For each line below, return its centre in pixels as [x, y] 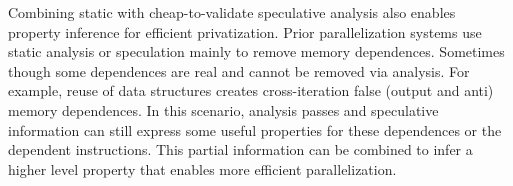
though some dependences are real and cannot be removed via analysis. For [239, 70]
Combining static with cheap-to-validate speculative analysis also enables [232, 12]
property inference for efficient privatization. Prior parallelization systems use [245, 31]
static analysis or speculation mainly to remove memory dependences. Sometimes [256, 51]
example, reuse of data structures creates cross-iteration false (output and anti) [251, 90]
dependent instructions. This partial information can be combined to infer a [240, 149]
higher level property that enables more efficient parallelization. [202, 168]
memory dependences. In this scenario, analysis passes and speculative [223, 109]
